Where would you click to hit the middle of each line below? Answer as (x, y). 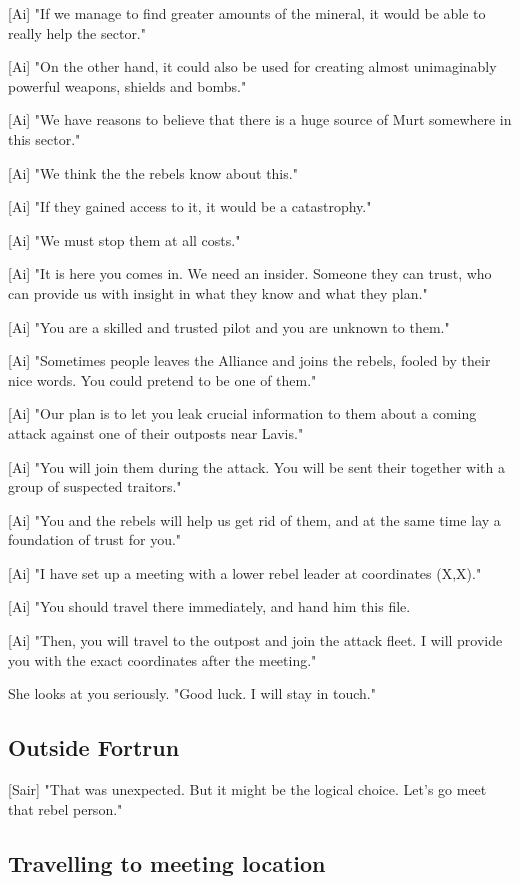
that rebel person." (65, 808)
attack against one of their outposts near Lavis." (156, 432)
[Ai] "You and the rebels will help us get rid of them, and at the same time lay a (254, 519)
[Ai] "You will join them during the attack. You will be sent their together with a (257, 466)
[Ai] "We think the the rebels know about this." (153, 172)
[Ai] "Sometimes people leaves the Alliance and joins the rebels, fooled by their (249, 360)
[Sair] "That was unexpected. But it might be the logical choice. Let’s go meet (247, 789)
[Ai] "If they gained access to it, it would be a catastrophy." (190, 206)
